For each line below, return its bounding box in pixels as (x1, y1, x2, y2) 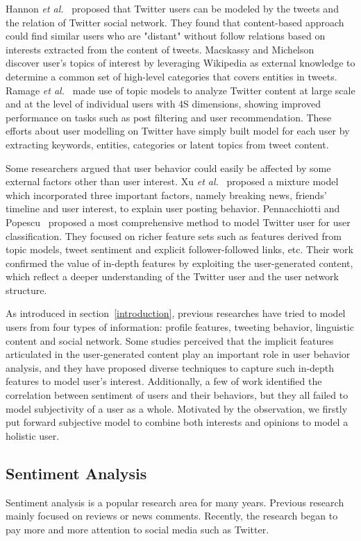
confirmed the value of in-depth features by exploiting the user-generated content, (6, 255, 353, 270)
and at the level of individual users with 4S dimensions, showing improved (6, 96, 321, 111)
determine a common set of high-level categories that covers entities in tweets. (6, 69, 337, 83)
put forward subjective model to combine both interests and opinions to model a (6, 415, 349, 429)
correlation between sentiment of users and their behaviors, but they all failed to (6, 388, 349, 402)
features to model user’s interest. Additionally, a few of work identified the (6, 374, 322, 388)
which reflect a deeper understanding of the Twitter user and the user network (6, 269, 339, 284)
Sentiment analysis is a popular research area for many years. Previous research (6, 495, 344, 509)
